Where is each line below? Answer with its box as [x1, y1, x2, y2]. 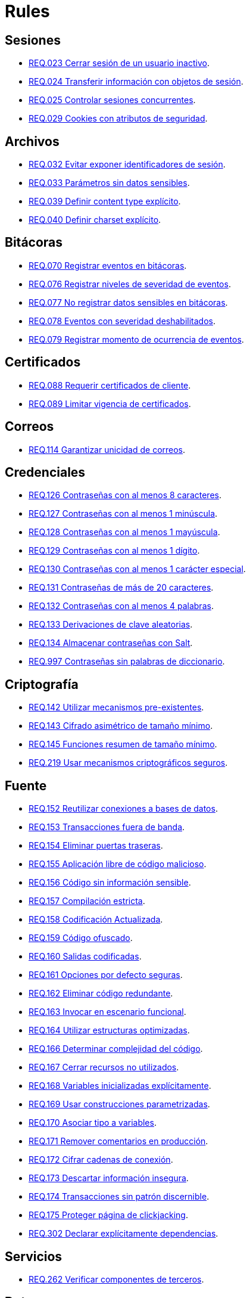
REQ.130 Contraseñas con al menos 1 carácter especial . [29, 564, 246, 575]
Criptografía [5, 676, 79, 692]
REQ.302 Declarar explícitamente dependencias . [29, 1228, 218, 1239]
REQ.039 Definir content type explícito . [29, 196, 181, 207]
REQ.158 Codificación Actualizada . [29, 914, 163, 925]
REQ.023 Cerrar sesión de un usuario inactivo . [29, 58, 210, 69]
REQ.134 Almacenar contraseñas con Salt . [29, 638, 193, 648]
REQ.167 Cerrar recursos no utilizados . [29, 1062, 179, 1073]
